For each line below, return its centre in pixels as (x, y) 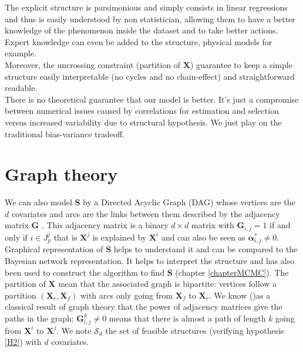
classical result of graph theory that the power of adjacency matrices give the (144, 307)
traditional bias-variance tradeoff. (65, 133)
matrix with (213, 225)
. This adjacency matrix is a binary (105, 225)
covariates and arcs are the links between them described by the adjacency (146, 213)
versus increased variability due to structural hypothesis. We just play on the (143, 122)
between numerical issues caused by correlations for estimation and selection (142, 111)
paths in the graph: (39, 318)
